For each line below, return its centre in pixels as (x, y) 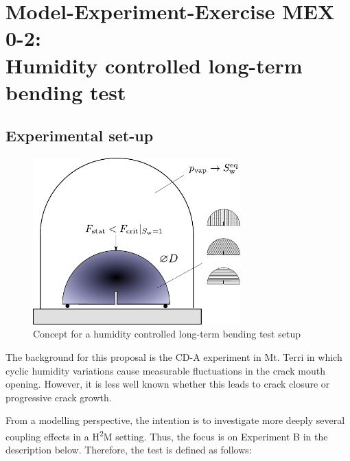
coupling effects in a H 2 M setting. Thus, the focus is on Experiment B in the (167, 435)
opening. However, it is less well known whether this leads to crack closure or (168, 384)
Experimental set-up (80, 135)
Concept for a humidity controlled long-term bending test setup (167, 334)
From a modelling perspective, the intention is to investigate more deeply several (175, 420)
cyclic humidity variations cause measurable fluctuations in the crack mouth (165, 370)
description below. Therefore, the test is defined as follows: (129, 450)
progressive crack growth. (59, 397)
